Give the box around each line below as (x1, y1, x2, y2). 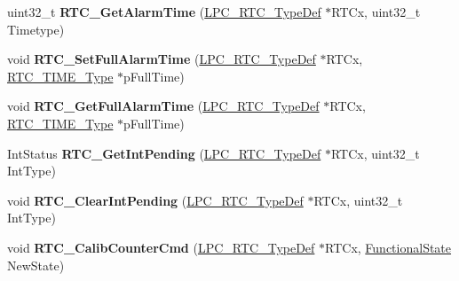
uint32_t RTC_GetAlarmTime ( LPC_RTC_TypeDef (7, 3, 321, 20)
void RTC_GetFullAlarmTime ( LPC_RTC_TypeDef (7, 97, 320, 115)
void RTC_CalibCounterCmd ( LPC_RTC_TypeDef (7, 238, 315, 256)
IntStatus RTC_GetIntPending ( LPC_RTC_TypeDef (7, 144, 321, 162)
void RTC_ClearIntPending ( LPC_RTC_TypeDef (7, 191, 304, 209)
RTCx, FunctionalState (325, 238, 452, 256)
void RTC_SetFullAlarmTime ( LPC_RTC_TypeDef (7, 50, 316, 68)
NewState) (7, 255, 65, 274)
